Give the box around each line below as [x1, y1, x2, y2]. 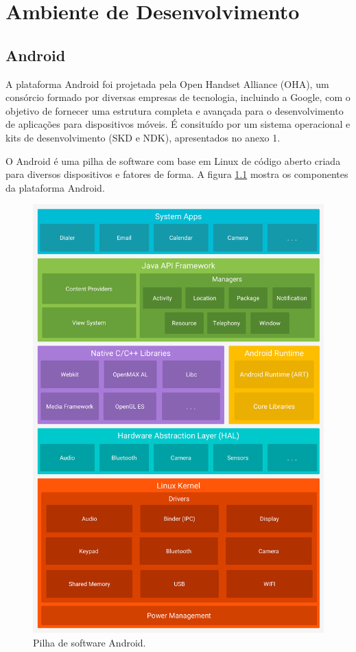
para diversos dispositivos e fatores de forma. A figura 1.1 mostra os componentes [5, 167, 348, 181]
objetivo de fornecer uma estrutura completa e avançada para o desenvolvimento [5, 103, 344, 117]
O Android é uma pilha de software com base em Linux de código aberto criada [5, 153, 341, 168]
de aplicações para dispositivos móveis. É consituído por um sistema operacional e [5, 117, 351, 131]
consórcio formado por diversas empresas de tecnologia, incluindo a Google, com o [5, 90, 351, 104]
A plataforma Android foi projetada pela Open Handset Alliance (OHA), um [5, 76, 329, 91]
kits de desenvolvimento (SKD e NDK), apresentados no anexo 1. [5, 130, 281, 144]
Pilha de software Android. [33, 636, 146, 650]
